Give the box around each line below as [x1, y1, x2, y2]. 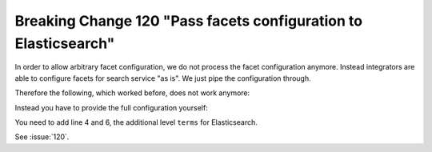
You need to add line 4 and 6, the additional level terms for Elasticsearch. [14, 117, 258, 127]
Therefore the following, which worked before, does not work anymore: [14, 88, 250, 98]
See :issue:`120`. [14, 132, 70, 142]
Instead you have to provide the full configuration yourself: [14, 102, 208, 112]
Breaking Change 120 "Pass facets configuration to [14, 12, 363, 30]
